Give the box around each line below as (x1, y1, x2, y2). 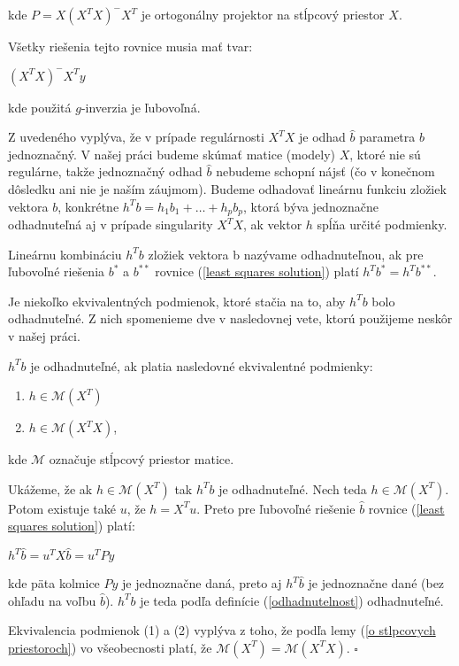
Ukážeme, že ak (8, 479, 93, 498)
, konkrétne (57, 197, 119, 215)
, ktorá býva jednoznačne (243, 197, 379, 215)
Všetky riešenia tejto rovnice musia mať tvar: (8, 37, 253, 55)
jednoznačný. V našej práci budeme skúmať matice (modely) (8, 144, 336, 163)
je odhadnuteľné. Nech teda (218, 479, 367, 498)
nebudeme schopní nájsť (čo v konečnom (216, 162, 435, 181)
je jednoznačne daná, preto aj (122, 574, 282, 592)
